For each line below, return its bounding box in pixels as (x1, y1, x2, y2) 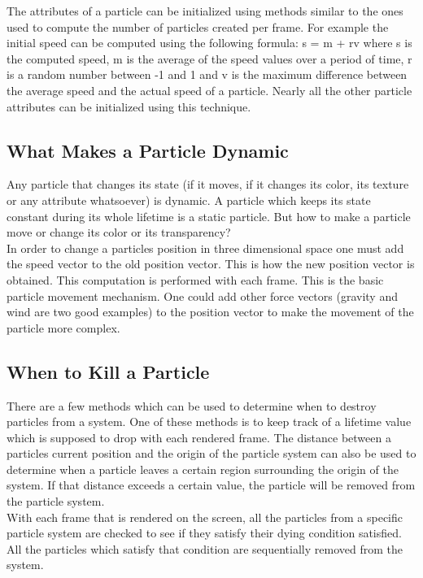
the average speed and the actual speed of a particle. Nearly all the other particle (7, 81, 412, 98)
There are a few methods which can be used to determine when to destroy (7, 397, 377, 414)
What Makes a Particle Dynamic (7, 137, 289, 163)
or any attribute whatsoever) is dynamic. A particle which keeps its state (7, 191, 371, 208)
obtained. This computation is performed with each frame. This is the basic (7, 271, 384, 288)
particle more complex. (7, 319, 120, 336)
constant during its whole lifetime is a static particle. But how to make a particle (7, 207, 411, 224)
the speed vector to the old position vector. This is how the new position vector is (7, 255, 415, 272)
